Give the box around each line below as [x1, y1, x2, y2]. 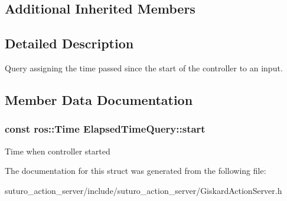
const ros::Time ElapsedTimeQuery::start [5, 121, 206, 136]
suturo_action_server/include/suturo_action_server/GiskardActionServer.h [5, 184, 282, 196]
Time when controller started [5, 144, 110, 157]
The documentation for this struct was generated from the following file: [5, 164, 266, 177]
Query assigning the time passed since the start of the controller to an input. [5, 61, 283, 74]
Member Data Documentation [5, 90, 193, 108]
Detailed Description [5, 34, 134, 52]
